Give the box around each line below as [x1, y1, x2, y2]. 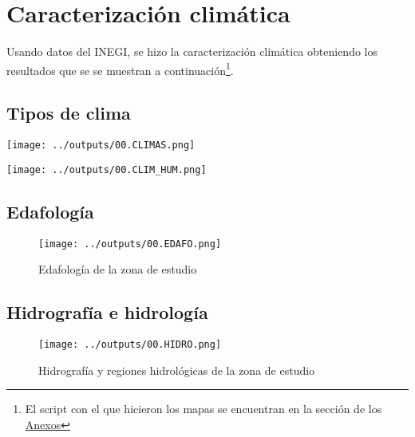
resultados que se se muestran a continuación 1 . [6, 59, 234, 78]
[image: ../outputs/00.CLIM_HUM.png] [6, 163, 207, 175]
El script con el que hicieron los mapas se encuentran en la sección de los [25, 400, 382, 417]
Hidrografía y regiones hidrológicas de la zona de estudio [38, 361, 315, 378]
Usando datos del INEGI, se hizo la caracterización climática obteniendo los [6, 43, 377, 60]
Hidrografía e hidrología [6, 300, 208, 325]
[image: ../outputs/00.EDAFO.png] [38, 238, 222, 250]
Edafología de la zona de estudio [38, 261, 197, 278]
